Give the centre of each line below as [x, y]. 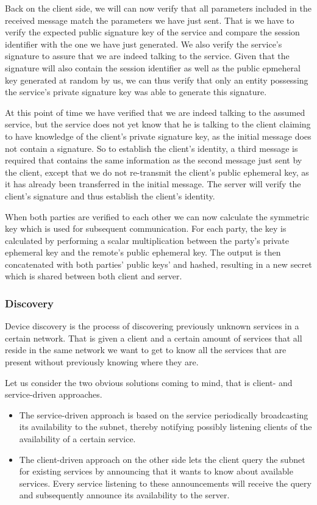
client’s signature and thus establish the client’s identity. [110, 195]
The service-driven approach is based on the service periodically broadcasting [164, 414]
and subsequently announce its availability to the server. [124, 495]
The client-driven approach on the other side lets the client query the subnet [162, 459]
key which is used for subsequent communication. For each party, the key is [146, 228]
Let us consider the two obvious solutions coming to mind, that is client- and [149, 382]
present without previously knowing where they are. [102, 362]
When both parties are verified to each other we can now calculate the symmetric [157, 216]
